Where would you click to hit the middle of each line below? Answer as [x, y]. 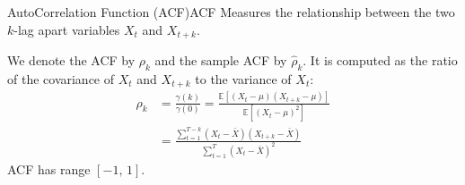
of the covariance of [61, 78]
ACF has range [49, 168]
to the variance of [243, 78]
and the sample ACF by [221, 60]
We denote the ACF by [71, 60]
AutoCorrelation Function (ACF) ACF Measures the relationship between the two [231, 12]
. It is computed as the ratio [380, 60]
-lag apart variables [67, 29]
